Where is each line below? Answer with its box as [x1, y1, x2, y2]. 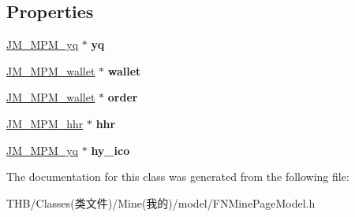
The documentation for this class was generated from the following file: [6, 168, 349, 185]
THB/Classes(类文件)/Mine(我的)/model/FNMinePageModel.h [6, 194, 316, 211]
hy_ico [91, 142, 130, 158]
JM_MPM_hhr [6, 115, 84, 131]
